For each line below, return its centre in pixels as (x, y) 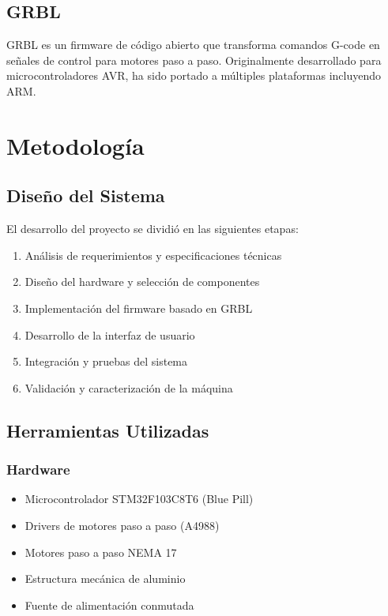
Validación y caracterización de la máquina (129, 387)
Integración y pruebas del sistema (106, 361)
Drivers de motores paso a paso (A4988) (122, 525)
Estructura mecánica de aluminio (105, 578)
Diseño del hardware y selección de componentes (142, 282)
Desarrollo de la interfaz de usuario (110, 334)
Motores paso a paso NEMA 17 (101, 552)
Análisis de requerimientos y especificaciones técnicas (153, 255)
